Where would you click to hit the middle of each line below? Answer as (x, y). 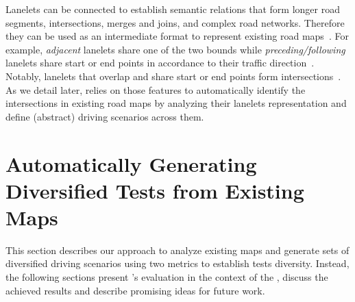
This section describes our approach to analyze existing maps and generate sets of (177, 250)
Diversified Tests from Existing (155, 190)
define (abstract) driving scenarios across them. (105, 116)
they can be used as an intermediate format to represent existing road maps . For (177, 36)
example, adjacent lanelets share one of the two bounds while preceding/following (175, 49)
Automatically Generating (131, 163)
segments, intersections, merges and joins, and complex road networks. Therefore (175, 22)
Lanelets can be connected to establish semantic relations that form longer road (173, 9)
